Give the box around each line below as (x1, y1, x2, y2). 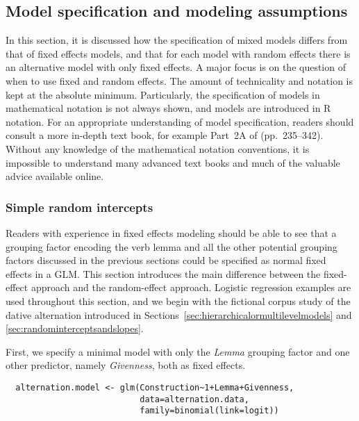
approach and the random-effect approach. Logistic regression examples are (31, 280, 351, 295)
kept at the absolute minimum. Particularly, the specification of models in (6, 87, 320, 101)
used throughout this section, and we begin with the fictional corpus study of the (6, 293, 351, 308)
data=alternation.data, (140, 394, 249, 404)
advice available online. (6, 169, 104, 183)
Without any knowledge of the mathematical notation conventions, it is (6, 141, 310, 156)
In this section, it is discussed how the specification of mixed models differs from (6, 33, 348, 47)
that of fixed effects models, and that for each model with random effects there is (6, 46, 351, 60)
